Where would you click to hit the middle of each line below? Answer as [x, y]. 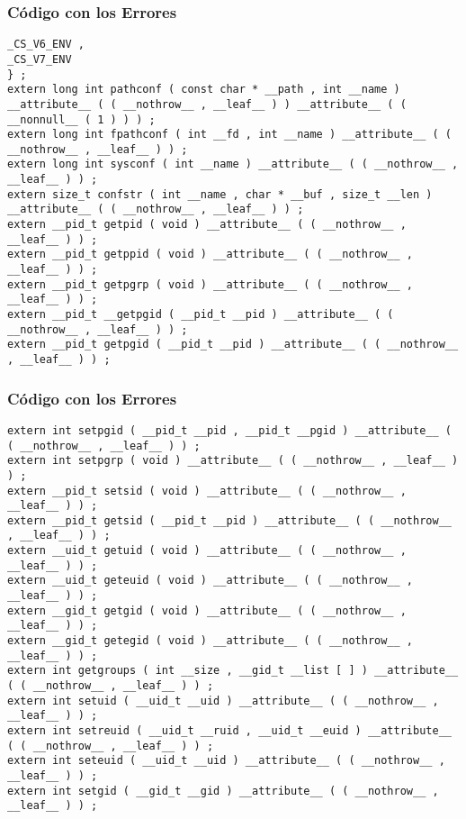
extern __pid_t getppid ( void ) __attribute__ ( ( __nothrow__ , [211, 255]
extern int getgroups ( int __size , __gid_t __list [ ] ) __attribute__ [233, 671]
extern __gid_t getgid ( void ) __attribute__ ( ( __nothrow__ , [207, 610]
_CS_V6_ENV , [46, 45]
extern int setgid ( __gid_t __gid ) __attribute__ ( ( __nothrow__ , [223, 791]
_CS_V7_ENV [40, 59]
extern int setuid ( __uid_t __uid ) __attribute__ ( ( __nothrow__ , [223, 701]
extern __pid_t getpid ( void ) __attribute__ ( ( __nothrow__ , [207, 225]
